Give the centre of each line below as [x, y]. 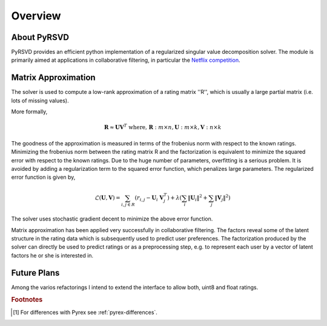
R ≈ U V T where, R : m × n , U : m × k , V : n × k [163, 127]
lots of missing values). [40, 101]
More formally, [29, 111]
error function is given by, [43, 177]
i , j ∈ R [128, 205]
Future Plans [35, 273]
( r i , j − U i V [149, 199]
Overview [36, 16]
